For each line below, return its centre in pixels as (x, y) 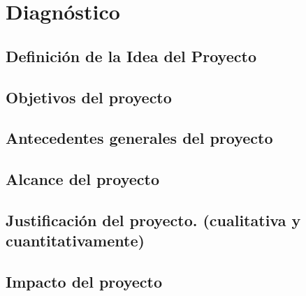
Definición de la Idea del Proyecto (131, 55)
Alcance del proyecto (83, 179)
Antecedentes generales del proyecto (139, 138)
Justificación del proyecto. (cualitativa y (153, 220)
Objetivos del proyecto (89, 97)
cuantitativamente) (75, 240)
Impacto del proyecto (84, 282)
